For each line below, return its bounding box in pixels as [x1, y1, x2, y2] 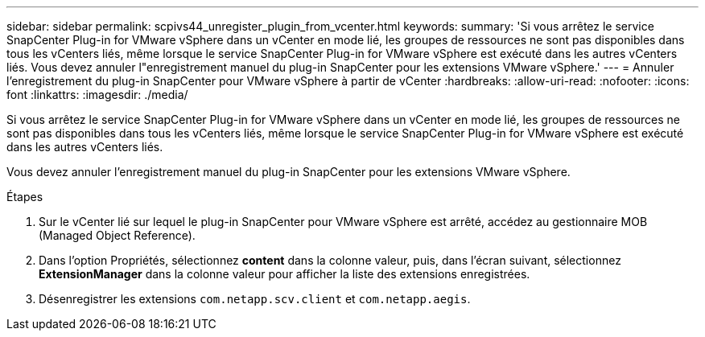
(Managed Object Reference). [39, 228, 196, 242]
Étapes [6, 190, 43, 203]
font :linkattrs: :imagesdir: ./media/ [6, 88, 188, 101]
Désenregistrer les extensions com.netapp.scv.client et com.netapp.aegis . [39, 292, 471, 306]
